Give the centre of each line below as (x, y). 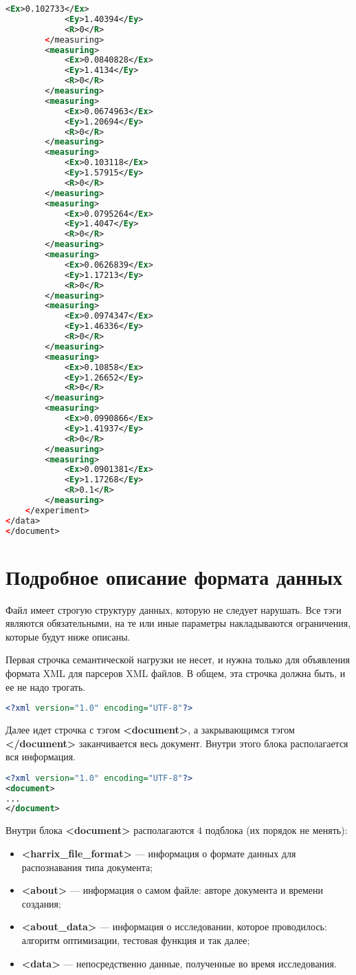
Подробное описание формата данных (174, 576)
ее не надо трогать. (46, 686)
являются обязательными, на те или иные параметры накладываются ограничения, (178, 623)
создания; (41, 903)
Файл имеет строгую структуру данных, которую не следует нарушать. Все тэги (174, 609)
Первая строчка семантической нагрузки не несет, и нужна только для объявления (178, 660)
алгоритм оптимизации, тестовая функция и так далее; (136, 940)
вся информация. (41, 757)
